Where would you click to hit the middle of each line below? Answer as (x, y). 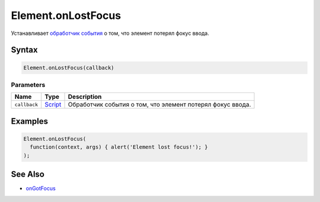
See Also (28, 174)
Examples (30, 121)
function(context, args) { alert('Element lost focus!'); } (119, 147)
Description (85, 97)
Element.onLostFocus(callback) (69, 68)
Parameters (28, 85)
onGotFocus (41, 188)
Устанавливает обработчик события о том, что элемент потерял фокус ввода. (110, 33)
